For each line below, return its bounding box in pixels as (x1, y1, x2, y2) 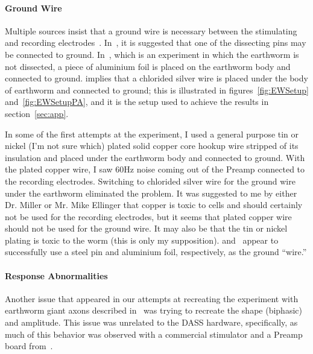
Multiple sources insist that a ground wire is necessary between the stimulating (5, 24, 297, 37)
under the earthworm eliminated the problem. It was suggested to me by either (5, 186, 297, 199)
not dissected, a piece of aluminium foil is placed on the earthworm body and (5, 60, 291, 72)
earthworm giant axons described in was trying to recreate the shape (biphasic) (5, 304, 302, 317)
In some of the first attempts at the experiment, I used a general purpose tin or (5, 127, 299, 140)
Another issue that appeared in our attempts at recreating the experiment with (5, 292, 299, 305)
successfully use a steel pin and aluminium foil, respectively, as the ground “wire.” (5, 245, 307, 258)
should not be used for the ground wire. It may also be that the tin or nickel (5, 222, 288, 235)
